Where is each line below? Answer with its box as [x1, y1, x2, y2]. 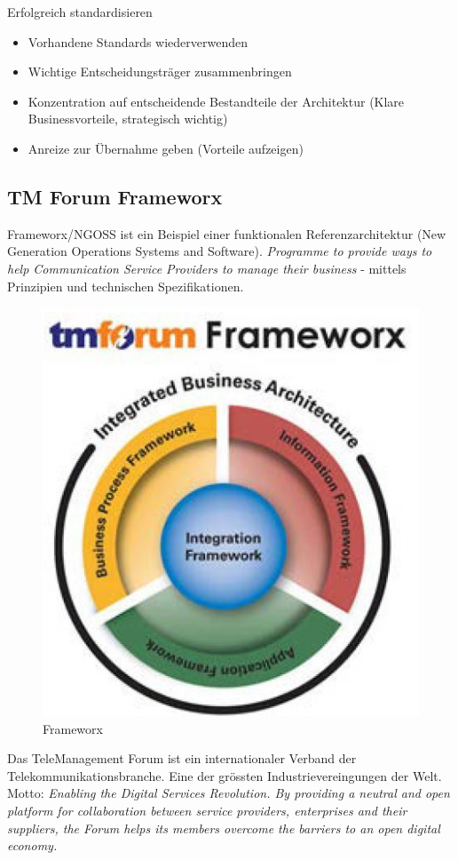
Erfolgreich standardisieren [7, 3, 153, 20]
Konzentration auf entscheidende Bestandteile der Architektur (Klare [28, 92, 405, 110]
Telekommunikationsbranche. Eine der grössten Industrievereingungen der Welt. [7, 766, 442, 784]
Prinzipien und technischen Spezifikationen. [7, 276, 244, 295]
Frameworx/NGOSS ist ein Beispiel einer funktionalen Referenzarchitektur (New [7, 224, 446, 243]
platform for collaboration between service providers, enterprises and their [7, 800, 407, 819]
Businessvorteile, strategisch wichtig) [28, 109, 228, 128]
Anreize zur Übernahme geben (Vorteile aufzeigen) [28, 139, 304, 157]
